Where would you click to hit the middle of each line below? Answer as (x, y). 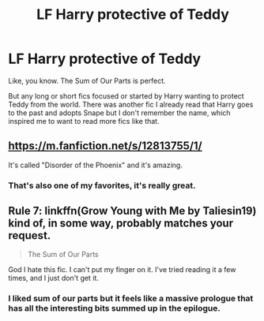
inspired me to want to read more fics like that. (84, 121)
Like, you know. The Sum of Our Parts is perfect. (87, 80)
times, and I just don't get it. (53, 278)
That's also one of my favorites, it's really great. (102, 185)
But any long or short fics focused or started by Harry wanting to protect (126, 95)
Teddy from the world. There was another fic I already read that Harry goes (131, 104)
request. (30, 235)
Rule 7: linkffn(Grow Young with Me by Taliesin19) (132, 211)
